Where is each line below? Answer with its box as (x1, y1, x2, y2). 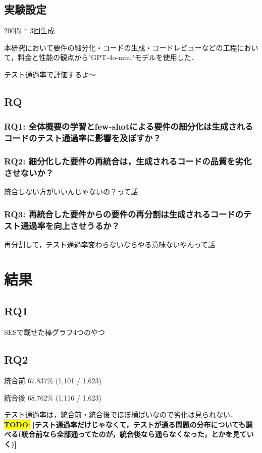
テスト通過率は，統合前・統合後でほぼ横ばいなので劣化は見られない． (4, 409, 237, 420)
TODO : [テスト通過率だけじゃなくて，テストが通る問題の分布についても (4, 419, 246, 429)
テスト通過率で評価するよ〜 (4, 69, 96, 79)
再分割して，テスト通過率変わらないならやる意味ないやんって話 (4, 239, 215, 249)
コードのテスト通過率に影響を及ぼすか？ (4, 132, 161, 144)
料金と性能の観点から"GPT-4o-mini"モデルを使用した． (18, 52, 198, 63)
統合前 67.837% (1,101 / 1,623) (4, 375, 101, 385)
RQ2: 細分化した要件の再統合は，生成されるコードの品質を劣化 (4, 155, 252, 167)
